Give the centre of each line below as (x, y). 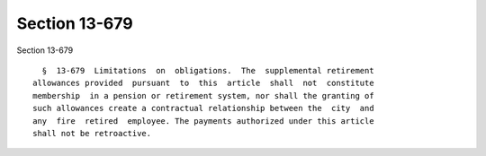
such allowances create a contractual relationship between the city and (203, 108)
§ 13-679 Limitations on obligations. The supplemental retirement (208, 70)
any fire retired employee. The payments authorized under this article (203, 121)
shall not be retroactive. (92, 133)
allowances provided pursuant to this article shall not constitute (203, 83)
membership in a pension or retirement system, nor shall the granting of (203, 95)
